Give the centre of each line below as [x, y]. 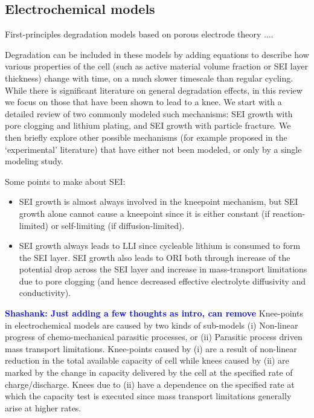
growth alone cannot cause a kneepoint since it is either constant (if [144, 213]
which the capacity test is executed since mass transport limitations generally [148, 396]
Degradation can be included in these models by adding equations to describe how [157, 54]
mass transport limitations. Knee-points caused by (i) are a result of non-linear [151, 348]
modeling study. [34, 161]
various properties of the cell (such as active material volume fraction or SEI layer [157, 66]
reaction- [289, 213]
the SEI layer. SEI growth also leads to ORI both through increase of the [155, 257]
